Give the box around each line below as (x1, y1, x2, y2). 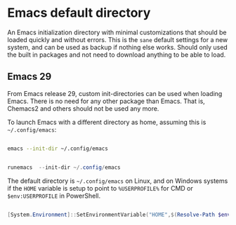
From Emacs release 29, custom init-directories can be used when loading (7, 89, 223, 97)
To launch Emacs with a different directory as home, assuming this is (7, 118, 206, 126)
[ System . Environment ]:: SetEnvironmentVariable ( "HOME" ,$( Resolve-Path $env (7, 211, 231, 218)
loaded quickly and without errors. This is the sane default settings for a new (7, 35, 228, 43)
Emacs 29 (7, 71, 52, 83)
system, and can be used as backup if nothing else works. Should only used (7, 43, 228, 51)
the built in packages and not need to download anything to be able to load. (7, 50, 226, 59)
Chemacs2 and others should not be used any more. (7, 104, 159, 113)
